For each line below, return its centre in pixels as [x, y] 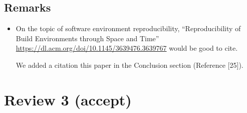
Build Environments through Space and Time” [87, 38]
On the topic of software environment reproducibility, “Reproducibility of [128, 28]
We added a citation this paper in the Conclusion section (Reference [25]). [130, 65]
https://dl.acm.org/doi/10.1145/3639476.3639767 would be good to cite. [127, 48]
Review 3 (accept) [68, 99]
